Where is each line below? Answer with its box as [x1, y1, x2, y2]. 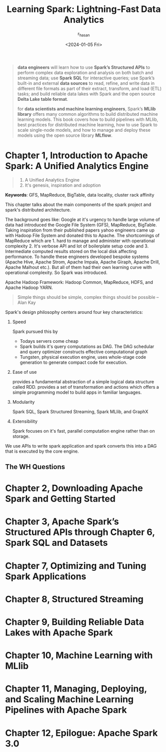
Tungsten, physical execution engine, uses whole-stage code [19, 354, 146, 360]
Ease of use [12, 369, 37, 375]
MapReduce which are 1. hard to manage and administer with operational [5, 238, 155, 244]
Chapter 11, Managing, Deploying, [5, 683, 147, 695]
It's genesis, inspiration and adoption [24, 182, 101, 188]
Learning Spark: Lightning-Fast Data [6, 3, 161, 15]
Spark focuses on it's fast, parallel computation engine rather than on [12, 428, 155, 434]
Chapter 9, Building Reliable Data [5, 616, 145, 627]
